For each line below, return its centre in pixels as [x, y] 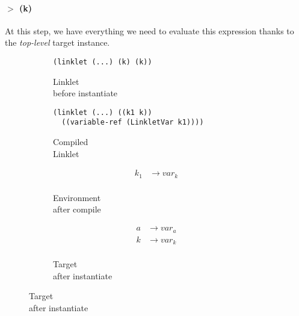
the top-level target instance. [57, 42]
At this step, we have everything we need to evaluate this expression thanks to [149, 30]
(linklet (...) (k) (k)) [103, 62]
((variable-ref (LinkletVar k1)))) [133, 122]
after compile [77, 209]
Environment [77, 197]
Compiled [71, 142]
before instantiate [85, 93]
